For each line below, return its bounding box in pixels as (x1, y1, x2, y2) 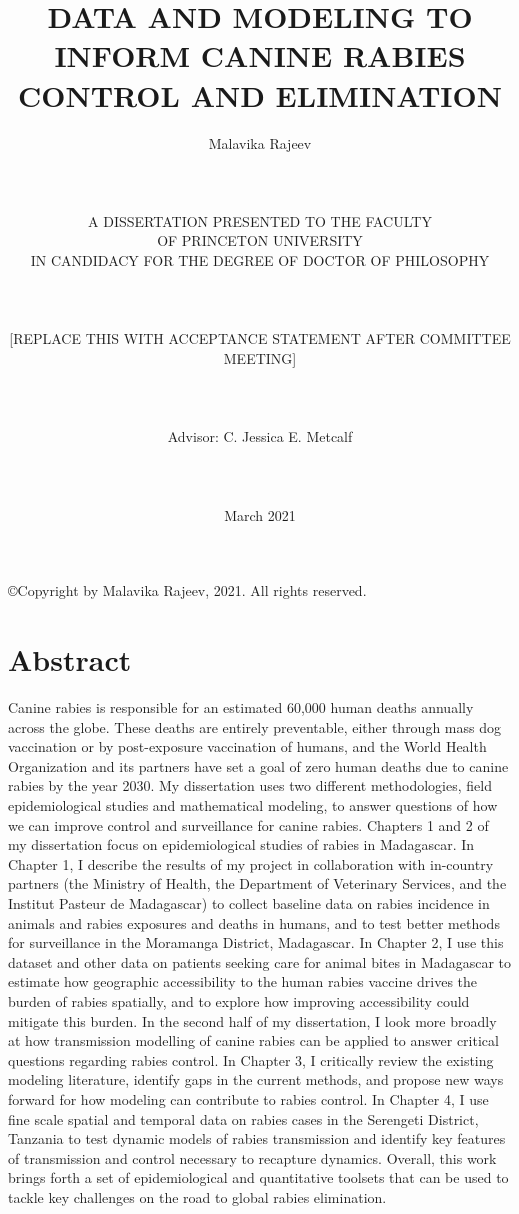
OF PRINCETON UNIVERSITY (157, 230, 363, 251)
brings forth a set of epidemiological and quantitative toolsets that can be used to (8, 1167, 509, 1188)
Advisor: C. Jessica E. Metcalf (167, 426, 353, 447)
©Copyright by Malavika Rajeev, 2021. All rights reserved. (8, 580, 367, 601)
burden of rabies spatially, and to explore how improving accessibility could (8, 991, 470, 1011)
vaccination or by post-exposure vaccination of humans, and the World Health (8, 736, 487, 757)
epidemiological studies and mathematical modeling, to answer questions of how (8, 795, 498, 816)
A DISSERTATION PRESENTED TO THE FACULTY (88, 210, 432, 231)
